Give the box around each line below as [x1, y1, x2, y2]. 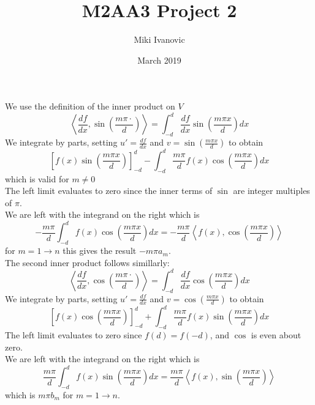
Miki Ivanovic [134, 33, 185, 46]
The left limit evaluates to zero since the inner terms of [5, 184, 213, 197]
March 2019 [137, 53, 181, 66]
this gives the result [63, 244, 137, 257]
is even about [251, 328, 302, 341]
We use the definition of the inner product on [5, 100, 175, 113]
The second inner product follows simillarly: [5, 256, 170, 269]
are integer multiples [233, 184, 310, 197]
